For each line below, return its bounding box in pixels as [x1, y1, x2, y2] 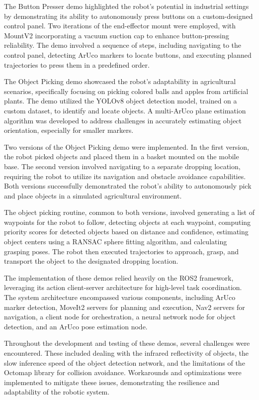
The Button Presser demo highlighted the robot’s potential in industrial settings [4, 1, 249, 11]
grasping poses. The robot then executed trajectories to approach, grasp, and [4, 246, 239, 256]
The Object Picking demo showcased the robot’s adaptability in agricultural [4, 76, 236, 87]
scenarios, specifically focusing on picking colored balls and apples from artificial [4, 86, 249, 96]
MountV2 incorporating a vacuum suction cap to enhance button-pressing [4, 30, 229, 40]
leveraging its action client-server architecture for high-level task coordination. [4, 282, 242, 293]
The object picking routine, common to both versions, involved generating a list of [4, 207, 255, 217]
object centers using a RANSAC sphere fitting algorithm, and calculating [4, 236, 227, 247]
